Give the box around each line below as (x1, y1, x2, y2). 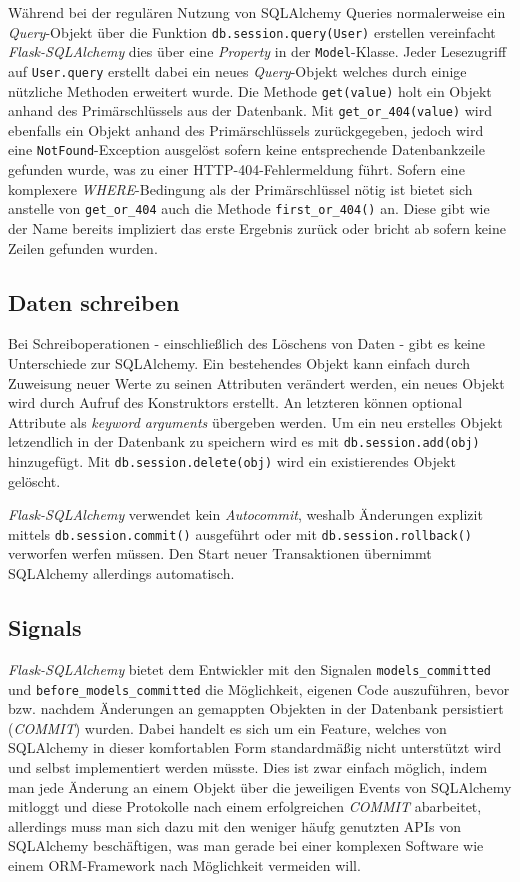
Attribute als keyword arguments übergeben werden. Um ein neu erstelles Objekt (8, 411, 503, 432)
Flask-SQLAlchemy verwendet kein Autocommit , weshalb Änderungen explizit (8, 504, 483, 525)
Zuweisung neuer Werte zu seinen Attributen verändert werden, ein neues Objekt (8, 372, 505, 393)
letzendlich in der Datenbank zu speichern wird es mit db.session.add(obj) (8, 431, 480, 452)
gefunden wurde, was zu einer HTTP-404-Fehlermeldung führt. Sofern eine (8, 159, 465, 180)
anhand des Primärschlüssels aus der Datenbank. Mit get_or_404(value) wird (8, 100, 493, 121)
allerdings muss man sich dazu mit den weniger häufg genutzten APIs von (8, 815, 461, 836)
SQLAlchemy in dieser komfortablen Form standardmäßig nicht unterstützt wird (8, 737, 502, 758)
